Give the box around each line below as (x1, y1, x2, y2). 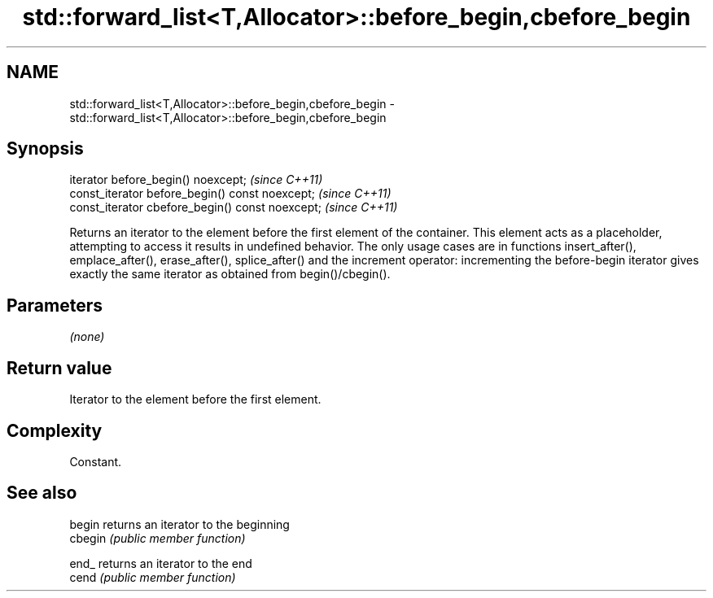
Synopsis (7, 138, 84, 159)
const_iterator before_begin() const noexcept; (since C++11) (69, 186, 391, 201)
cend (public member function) (69, 570, 236, 584)
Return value (7, 357, 112, 378)
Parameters (7, 295, 103, 316)
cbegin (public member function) (69, 530, 246, 545)
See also (7, 482, 77, 504)
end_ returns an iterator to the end (69, 556, 252, 570)
